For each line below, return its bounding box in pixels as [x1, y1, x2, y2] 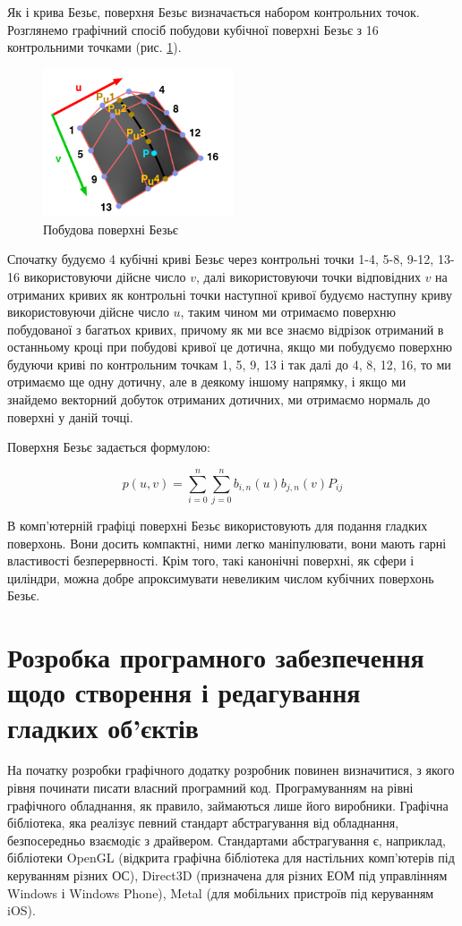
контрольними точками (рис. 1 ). [7, 38, 182, 56]
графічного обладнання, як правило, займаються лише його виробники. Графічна [7, 795, 449, 814]
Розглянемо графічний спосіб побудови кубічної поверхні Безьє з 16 [7, 20, 379, 38]
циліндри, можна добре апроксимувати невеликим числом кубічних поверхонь [7, 568, 434, 587]
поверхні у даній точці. [7, 407, 133, 426]
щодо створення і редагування [7, 674, 361, 710]
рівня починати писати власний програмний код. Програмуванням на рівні [7, 778, 414, 797]
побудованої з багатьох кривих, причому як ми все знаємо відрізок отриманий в [7, 319, 444, 338]
